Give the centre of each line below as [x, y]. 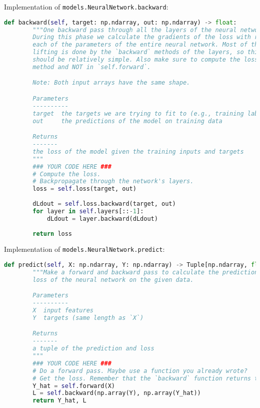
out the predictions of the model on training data [127, 121]
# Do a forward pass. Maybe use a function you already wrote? [140, 371]
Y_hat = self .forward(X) [74, 386]
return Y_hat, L [59, 401]
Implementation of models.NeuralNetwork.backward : [86, 7]
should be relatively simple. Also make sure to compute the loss [145, 60]
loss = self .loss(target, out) [84, 189]
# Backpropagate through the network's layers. [113, 181]
